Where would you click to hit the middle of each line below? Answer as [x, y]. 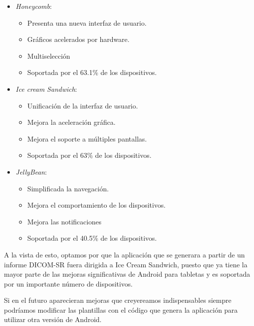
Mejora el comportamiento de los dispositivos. [96, 205]
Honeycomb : [34, 6]
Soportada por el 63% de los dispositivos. [89, 155]
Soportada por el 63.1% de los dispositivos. [92, 72]
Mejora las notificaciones [64, 221]
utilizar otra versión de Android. [53, 319]
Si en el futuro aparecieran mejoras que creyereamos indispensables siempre [118, 300]
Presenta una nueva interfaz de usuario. [87, 22]
